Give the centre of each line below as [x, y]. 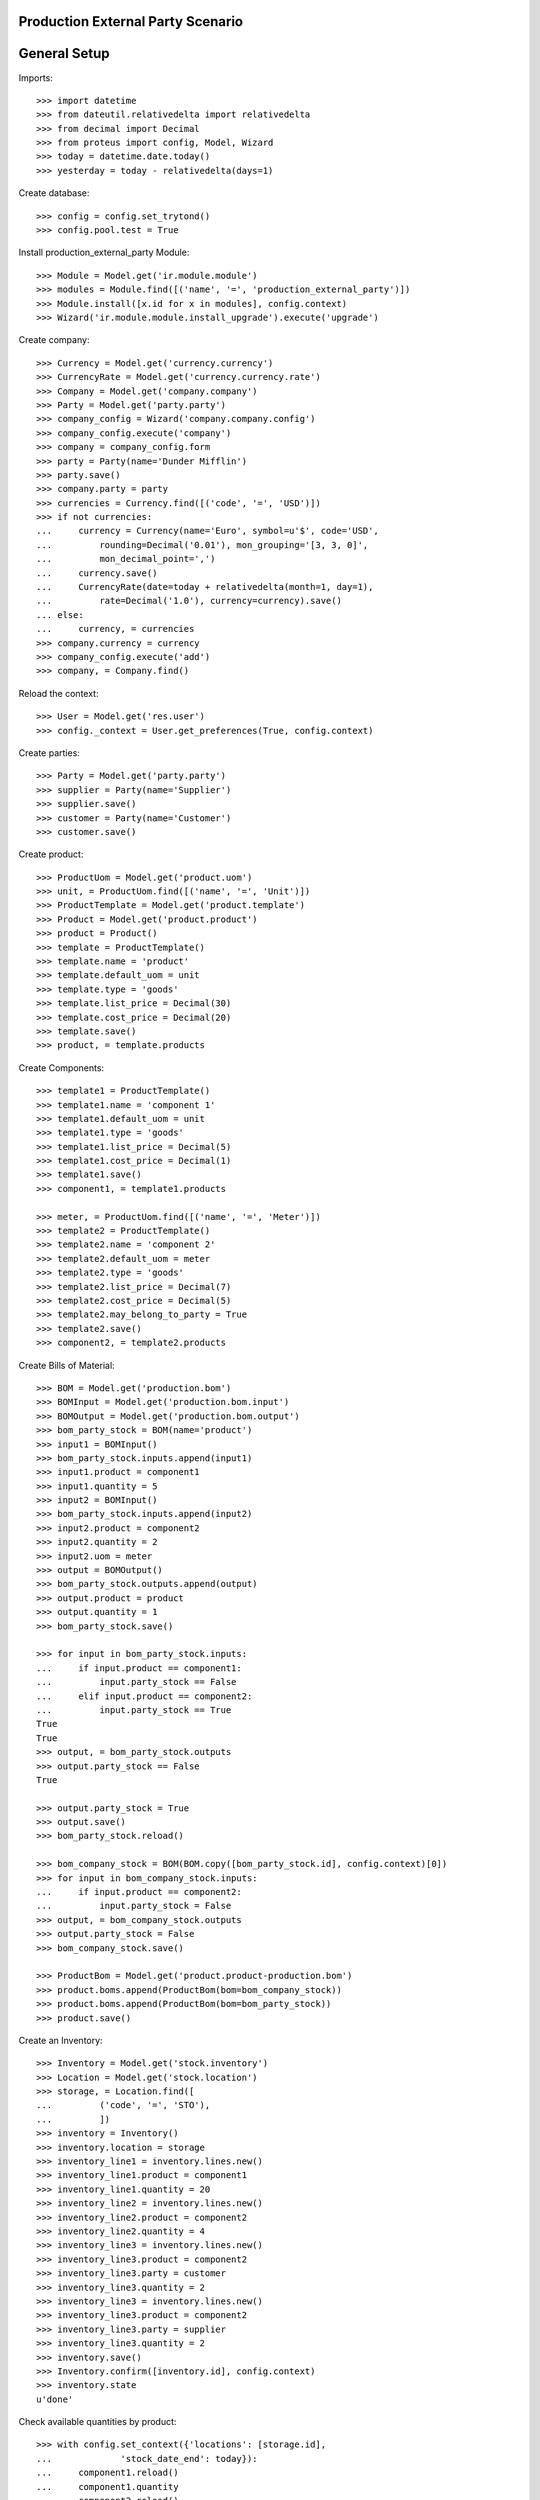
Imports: [36, 77]
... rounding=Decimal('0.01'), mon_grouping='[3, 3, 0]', [202, 544]
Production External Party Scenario [131, 21]
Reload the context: [58, 693]
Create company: [54, 340]
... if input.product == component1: [139, 1668]
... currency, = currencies [115, 629]
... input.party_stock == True [134, 1709]
